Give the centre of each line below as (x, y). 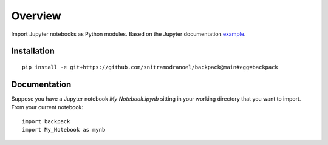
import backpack (46, 121)
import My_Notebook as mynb (64, 130)
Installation (33, 51)
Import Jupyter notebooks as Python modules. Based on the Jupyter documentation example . (128, 34)
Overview (36, 16)
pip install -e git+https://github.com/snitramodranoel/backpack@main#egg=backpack (150, 67)
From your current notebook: (47, 107)
